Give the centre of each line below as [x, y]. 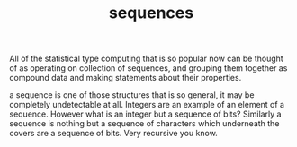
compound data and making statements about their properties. [126, 78]
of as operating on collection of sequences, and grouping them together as [148, 68]
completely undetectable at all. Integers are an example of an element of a [147, 105]
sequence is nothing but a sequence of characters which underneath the [144, 124]
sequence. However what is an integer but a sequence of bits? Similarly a [145, 114]
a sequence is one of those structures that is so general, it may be [132, 95]
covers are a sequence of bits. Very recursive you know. [113, 134]
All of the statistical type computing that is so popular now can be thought [146, 59]
